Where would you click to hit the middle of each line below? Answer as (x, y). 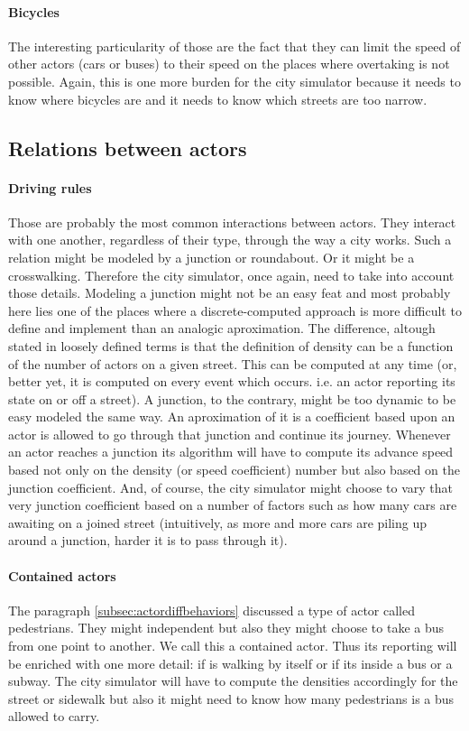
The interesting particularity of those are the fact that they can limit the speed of (234, 46)
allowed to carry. (54, 716)
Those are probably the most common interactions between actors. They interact (232, 222)
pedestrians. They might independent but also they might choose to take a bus (226, 628)
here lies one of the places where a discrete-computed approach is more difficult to (235, 310)
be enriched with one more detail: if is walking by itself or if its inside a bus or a (230, 663)
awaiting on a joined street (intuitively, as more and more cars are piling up (217, 522)
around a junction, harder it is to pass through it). (148, 540)
